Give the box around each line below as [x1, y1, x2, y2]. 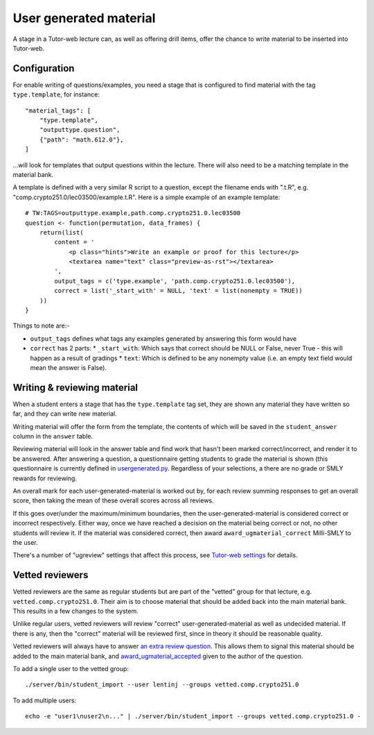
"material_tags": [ [25, 106, 91, 115]
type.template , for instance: [12, 90, 100, 99]
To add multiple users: [12, 696, 76, 704]
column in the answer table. [12, 432, 93, 441]
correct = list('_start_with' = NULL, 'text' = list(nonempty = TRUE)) [54, 287, 303, 295]
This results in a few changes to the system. [12, 607, 139, 616]
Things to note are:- [12, 321, 70, 330]
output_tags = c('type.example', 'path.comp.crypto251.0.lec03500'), [54, 277, 296, 285]
